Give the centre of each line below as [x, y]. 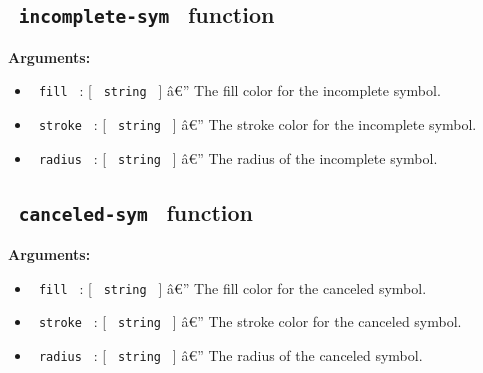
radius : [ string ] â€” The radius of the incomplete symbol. [238, 157]
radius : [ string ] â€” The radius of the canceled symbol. [230, 355]
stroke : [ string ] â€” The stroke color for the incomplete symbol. [257, 124]
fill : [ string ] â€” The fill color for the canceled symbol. [232, 287]
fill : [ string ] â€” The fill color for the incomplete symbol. [239, 90]
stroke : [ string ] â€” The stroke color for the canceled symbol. [250, 321]
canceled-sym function [135, 211]
